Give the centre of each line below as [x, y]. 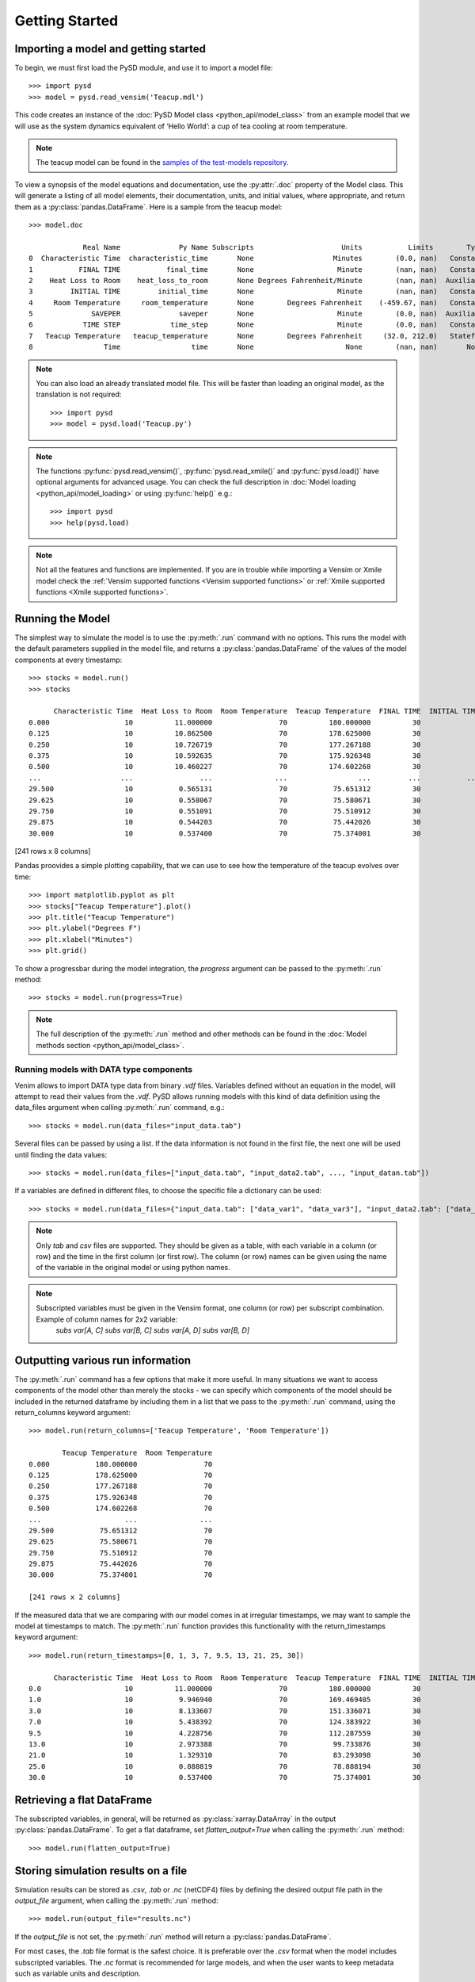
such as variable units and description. [78, 1973]
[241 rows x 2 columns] [75, 1597]
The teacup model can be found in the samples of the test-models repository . [162, 163]
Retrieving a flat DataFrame [84, 1800]
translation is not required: [79, 394]
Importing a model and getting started [110, 49]
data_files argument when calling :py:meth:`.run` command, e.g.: [120, 1108]
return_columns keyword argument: [72, 1412]
